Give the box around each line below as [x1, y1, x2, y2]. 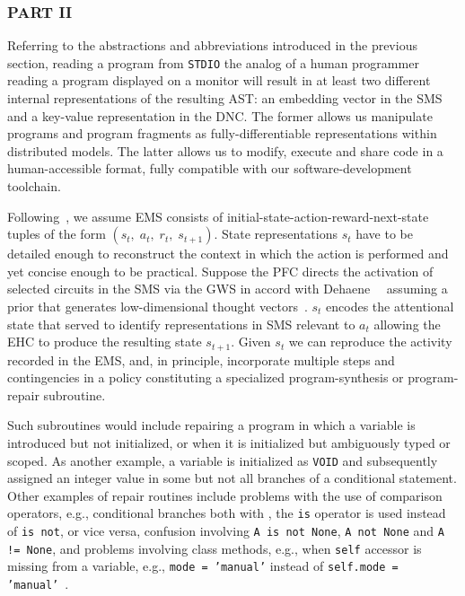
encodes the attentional [326, 297, 454, 315]
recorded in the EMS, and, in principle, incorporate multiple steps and [7, 350, 395, 369]
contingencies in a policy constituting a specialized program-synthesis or [7, 368, 404, 387]
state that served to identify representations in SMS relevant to [7, 314, 355, 333]
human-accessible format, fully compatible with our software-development [7, 159, 412, 178]
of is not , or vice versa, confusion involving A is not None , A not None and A [7, 521, 444, 540]
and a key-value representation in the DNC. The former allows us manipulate [7, 106, 433, 125]
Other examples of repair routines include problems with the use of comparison [7, 486, 443, 504]
